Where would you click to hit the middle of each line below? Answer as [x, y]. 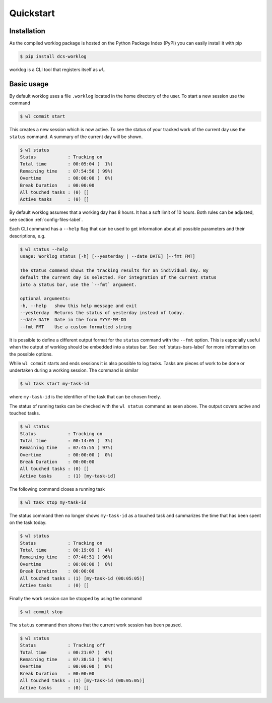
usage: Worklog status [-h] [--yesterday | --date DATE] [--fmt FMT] [108, 256]
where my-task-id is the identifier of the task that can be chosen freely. [85, 397]
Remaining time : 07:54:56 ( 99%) [66, 171]
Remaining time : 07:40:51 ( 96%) [66, 557]
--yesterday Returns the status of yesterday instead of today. [102, 313]
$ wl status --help [44, 249]
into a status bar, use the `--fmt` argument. [78, 284]
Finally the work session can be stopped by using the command [76, 598]
